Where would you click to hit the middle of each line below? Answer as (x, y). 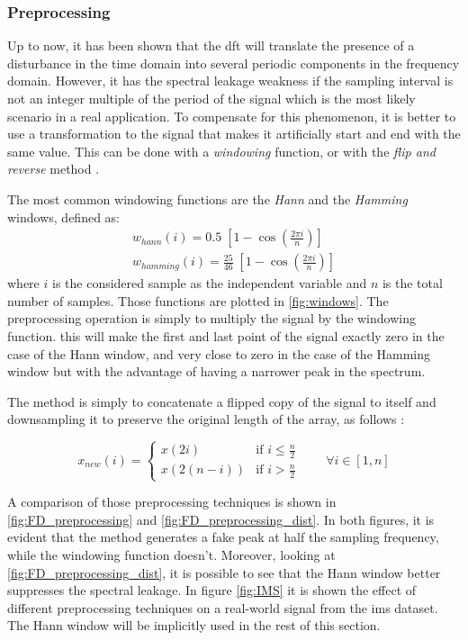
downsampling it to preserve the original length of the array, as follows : (206, 419)
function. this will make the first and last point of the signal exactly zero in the (226, 336)
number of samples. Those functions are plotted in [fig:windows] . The (198, 300)
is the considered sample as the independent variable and (209, 283)
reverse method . (54, 169)
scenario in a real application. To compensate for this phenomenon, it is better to (232, 116)
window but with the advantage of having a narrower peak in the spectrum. (216, 371)
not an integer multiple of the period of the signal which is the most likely (211, 98)
